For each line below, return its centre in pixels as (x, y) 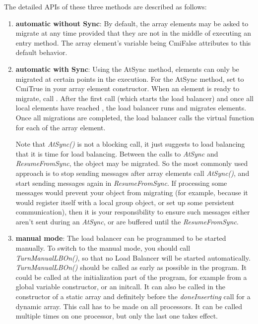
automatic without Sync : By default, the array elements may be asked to (132, 23)
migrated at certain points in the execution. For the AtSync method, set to (130, 79)
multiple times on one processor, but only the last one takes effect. (117, 316)
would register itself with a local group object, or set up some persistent (125, 202)
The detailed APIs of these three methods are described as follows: (105, 6)
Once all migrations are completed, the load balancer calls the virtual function (135, 117)
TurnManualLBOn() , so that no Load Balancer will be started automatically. (133, 257)
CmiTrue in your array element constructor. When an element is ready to (128, 88)
